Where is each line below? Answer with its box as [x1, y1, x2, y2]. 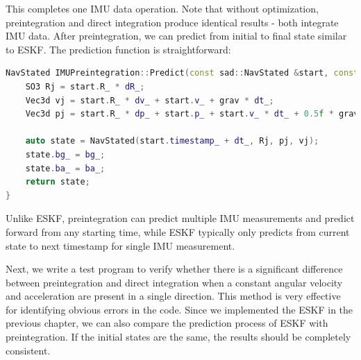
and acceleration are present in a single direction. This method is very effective [6, 289, 341, 303]
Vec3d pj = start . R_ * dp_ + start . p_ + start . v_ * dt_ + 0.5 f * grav [25, 109, 359, 119]
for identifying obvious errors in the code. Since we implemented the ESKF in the [6, 302, 353, 316]
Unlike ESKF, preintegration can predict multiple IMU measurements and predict [6, 211, 355, 225]
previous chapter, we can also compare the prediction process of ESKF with [6, 316, 328, 330]
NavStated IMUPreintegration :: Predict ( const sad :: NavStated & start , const [6, 68, 359, 78]
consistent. [6, 343, 51, 357]
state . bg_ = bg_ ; [25, 149, 106, 160]
